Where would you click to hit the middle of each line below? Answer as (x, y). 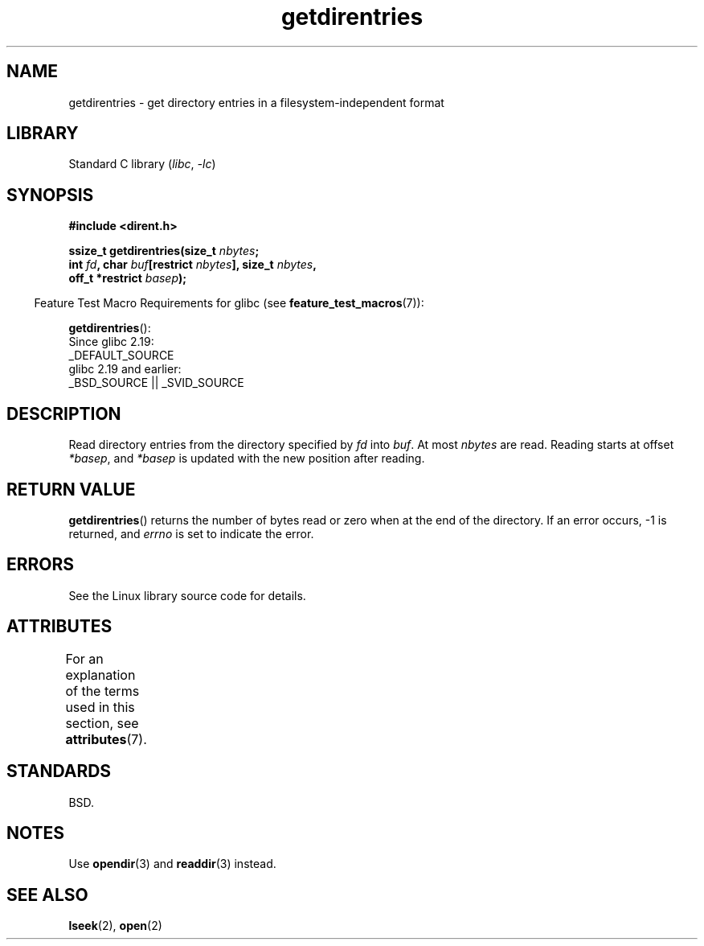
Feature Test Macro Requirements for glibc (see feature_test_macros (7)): (229, 303)
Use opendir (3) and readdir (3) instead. (172, 864)
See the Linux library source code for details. (187, 595)
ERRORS (41, 565)
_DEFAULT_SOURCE (121, 356)
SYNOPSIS (50, 195)
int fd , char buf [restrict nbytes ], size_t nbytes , (192, 265)
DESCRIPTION (64, 413)
